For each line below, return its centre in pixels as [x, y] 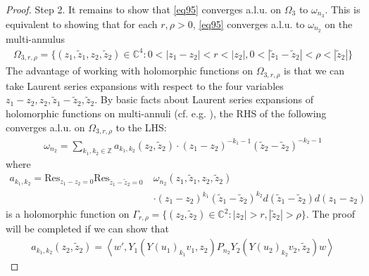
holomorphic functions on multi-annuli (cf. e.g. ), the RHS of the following [166, 113]
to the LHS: [141, 127]
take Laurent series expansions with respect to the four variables [145, 85]
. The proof [330, 214]
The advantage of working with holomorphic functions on [129, 71]
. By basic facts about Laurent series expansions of [204, 99]
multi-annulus [36, 38]
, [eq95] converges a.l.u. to [249, 24]
